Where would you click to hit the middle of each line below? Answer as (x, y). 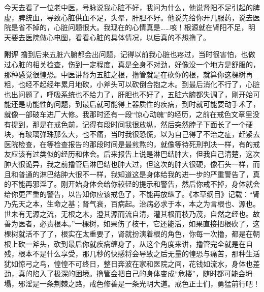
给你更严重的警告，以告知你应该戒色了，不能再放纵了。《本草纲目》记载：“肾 (132, 194)
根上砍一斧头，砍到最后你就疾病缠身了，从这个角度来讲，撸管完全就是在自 (128, 243)
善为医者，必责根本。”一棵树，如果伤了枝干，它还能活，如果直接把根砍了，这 (132, 224)
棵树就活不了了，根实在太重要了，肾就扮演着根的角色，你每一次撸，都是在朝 (132, 234)
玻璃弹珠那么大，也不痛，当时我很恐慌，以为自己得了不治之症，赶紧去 (142, 134)
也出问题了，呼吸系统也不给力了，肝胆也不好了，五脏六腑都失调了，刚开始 (128, 94)
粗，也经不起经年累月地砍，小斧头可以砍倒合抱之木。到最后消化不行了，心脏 (132, 84)
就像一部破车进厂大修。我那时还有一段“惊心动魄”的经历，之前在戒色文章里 (128, 114)
